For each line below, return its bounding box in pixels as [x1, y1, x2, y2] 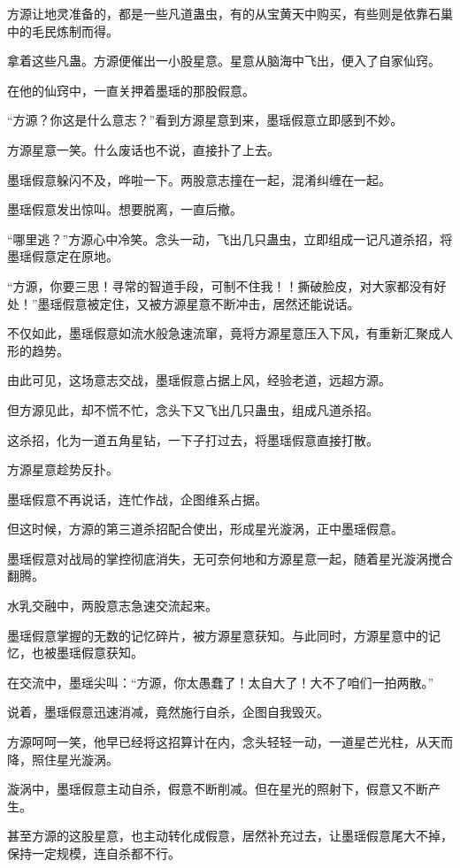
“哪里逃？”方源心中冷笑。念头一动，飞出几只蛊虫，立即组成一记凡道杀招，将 [7, 229, 453, 248]
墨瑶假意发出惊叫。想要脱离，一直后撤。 [7, 200, 242, 219]
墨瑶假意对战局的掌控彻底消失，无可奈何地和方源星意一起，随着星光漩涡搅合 [7, 549, 453, 567]
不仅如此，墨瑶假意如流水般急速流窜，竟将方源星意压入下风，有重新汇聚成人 [7, 324, 453, 342]
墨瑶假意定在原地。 [7, 247, 119, 265]
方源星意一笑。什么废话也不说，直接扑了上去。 [7, 140, 280, 158]
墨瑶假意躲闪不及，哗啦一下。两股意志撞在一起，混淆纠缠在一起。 [7, 170, 391, 188]
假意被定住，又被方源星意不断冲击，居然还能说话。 [62, 294, 360, 312]
